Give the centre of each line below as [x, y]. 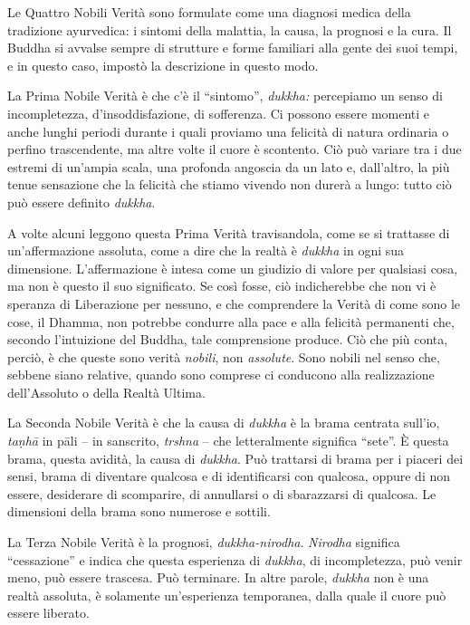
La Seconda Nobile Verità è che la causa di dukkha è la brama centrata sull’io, [224, 423]
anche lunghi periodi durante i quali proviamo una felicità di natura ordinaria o [228, 131]
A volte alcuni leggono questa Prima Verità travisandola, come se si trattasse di [229, 232]
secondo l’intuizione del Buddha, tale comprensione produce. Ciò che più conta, [228, 339]
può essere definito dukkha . [82, 202]
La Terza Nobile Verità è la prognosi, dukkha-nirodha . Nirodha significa [204, 542]
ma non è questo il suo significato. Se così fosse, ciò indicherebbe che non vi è [222, 286]
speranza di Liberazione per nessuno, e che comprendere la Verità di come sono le [234, 303]
